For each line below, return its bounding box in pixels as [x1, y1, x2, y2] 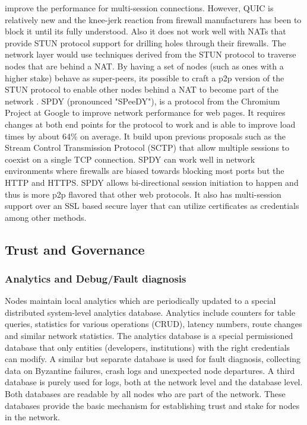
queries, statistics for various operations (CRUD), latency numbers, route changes [5, 318, 302, 330]
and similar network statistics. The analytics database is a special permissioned [5, 329, 293, 342]
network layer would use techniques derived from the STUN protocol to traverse [5, 48, 296, 61]
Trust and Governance [5, 240, 145, 258]
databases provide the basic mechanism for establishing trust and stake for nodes [5, 399, 300, 411]
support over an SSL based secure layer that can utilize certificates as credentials [5, 199, 299, 212]
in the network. [5, 411, 60, 423]
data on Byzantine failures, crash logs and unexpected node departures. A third [5, 364, 295, 376]
